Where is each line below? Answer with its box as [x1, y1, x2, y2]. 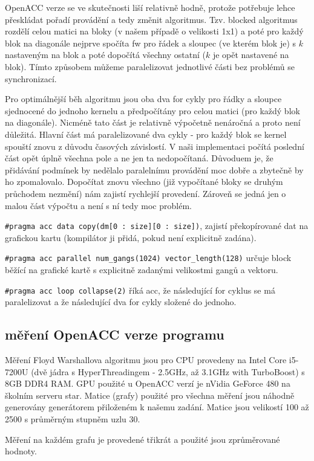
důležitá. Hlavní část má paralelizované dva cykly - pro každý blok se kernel [5, 127, 287, 140]
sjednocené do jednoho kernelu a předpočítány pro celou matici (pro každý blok [5, 104, 300, 117]
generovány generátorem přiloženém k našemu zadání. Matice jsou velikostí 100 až [5, 401, 309, 413]
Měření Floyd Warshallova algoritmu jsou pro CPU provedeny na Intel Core [5, 353, 287, 366]
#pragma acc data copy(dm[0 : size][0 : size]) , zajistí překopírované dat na [5, 219, 309, 232]
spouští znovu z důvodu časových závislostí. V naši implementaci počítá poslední [5, 140, 304, 152]
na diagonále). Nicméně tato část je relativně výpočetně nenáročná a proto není [5, 116, 301, 129]
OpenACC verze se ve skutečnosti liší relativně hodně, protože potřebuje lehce [5, 1, 295, 13]
